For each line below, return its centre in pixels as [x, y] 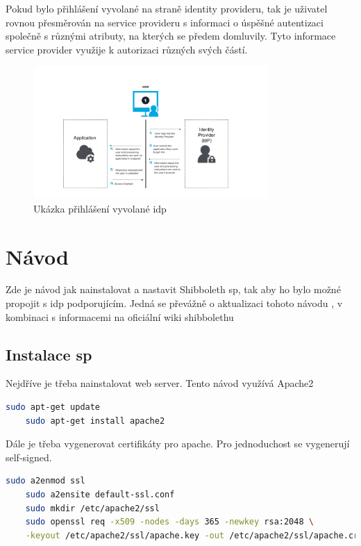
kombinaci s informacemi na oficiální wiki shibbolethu [120, 316]
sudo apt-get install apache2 [95, 421]
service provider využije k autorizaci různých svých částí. [127, 49]
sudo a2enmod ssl [45, 481]
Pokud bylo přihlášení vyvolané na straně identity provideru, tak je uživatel [167, 8]
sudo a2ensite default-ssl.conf [100, 495]
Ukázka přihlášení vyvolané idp [100, 208]
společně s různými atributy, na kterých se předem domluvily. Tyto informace [171, 36]
